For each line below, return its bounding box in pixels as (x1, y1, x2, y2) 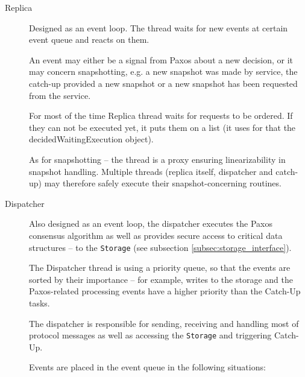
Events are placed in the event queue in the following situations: (29, 361, 266, 373)
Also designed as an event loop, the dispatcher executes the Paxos (29, 217, 272, 230)
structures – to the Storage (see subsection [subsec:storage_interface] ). (29, 241, 292, 253)
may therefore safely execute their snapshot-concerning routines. (44, 177, 281, 189)
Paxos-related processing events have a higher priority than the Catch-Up (29, 285, 301, 297)
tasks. (29, 296, 50, 309)
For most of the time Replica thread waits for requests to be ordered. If (29, 109, 293, 122)
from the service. (29, 89, 91, 101)
